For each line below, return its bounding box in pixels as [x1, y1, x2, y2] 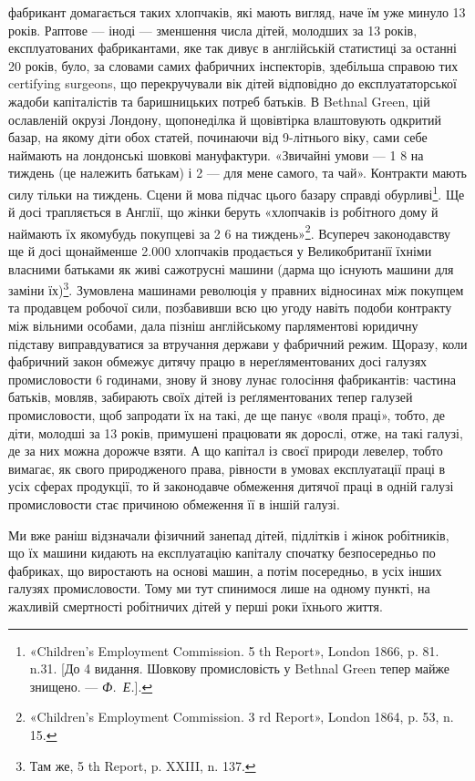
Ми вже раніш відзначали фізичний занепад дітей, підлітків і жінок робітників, [8, 525, 449, 544]
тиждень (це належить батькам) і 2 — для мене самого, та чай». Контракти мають [8, 163, 467, 182]
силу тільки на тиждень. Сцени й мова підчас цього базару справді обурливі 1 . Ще [8, 181, 465, 203]
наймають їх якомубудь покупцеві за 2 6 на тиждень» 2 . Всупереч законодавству [8, 221, 451, 242]
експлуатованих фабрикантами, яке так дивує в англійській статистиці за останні [8, 38, 458, 57]
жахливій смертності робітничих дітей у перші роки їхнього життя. [8, 596, 383, 615]
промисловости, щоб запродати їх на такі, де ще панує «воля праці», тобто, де [8, 406, 446, 425]
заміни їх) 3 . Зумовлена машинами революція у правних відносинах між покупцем [8, 278, 464, 299]
